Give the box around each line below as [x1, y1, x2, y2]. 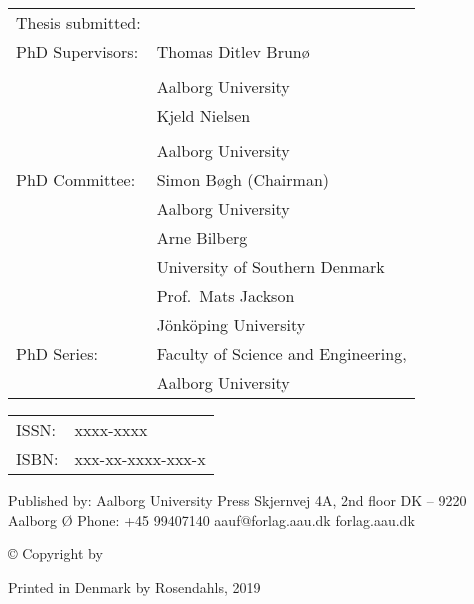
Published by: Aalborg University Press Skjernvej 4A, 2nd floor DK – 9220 [8, 490, 467, 510]
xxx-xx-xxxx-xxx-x [74, 447, 206, 470]
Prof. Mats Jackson [156, 284, 295, 307]
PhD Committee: [16, 168, 136, 191]
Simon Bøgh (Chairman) [156, 168, 330, 191]
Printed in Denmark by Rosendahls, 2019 [8, 576, 261, 597]
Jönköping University [156, 313, 306, 336]
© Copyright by [8, 543, 103, 564]
